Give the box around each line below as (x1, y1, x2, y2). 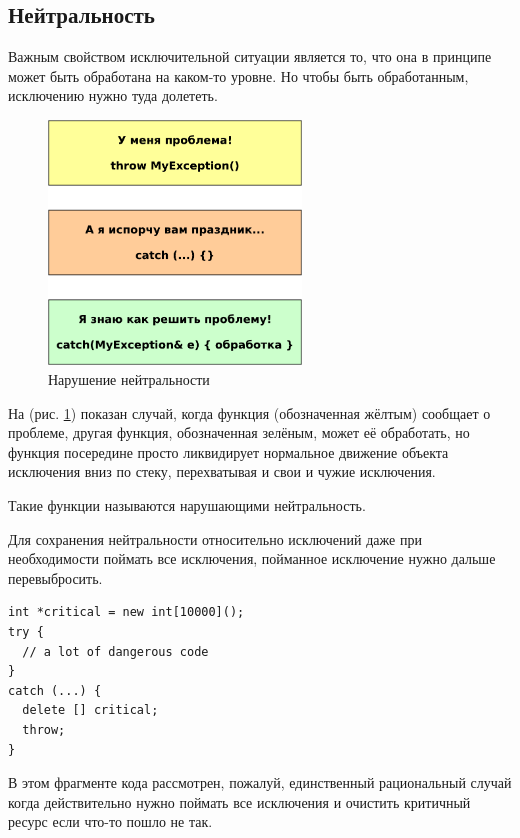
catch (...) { (8, 683, 102, 698)
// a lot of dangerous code (22, 644, 209, 659)
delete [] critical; (22, 703, 159, 718)
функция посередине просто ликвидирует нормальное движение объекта (8, 441, 449, 462)
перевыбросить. (8, 567, 103, 588)
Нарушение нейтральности (48, 369, 210, 390)
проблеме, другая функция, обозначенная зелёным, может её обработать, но (8, 422, 470, 443)
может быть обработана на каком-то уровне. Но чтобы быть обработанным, (8, 65, 469, 86)
